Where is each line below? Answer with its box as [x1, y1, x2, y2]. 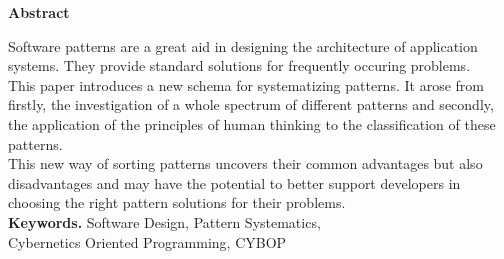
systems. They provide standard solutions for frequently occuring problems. [8, 55, 471, 76]
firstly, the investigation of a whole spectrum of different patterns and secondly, [8, 94, 494, 115]
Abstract [8, 2, 70, 22]
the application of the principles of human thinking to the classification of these [8, 113, 496, 134]
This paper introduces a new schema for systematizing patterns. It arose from [8, 74, 484, 95]
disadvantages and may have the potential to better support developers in [8, 172, 461, 193]
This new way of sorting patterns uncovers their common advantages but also [8, 153, 483, 174]
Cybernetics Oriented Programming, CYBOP [8, 231, 287, 252]
